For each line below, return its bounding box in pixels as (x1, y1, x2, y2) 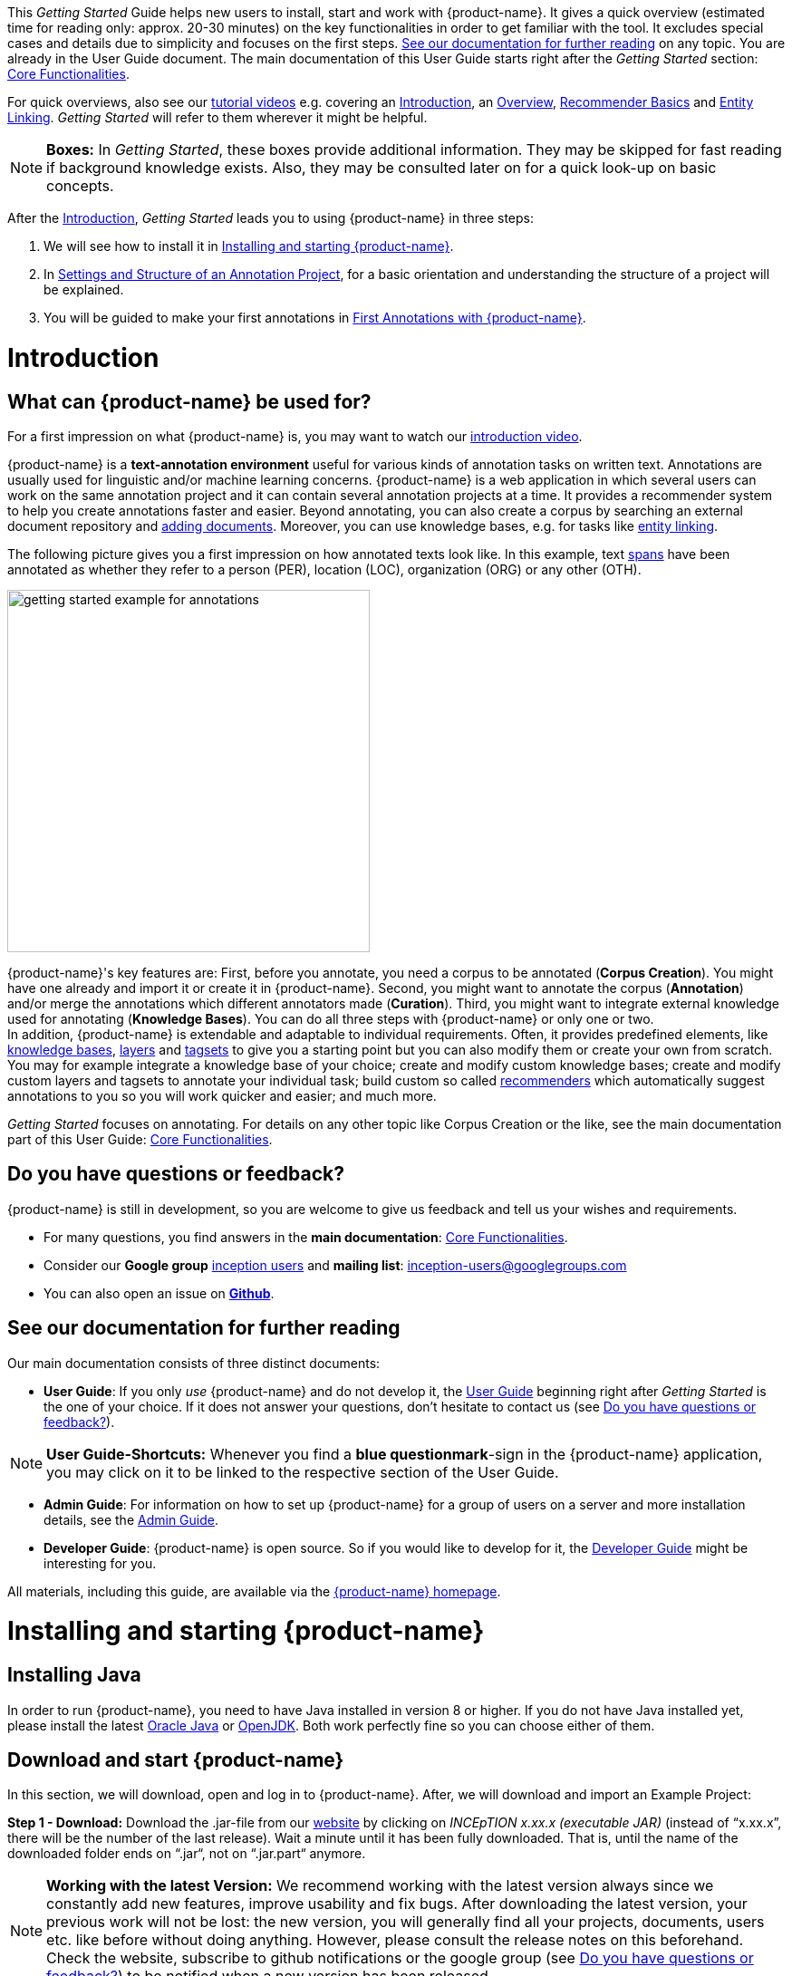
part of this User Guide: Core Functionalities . (7, 1131, 273, 1147)
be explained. (43, 282, 124, 297)
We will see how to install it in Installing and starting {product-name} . (43, 238, 454, 254)
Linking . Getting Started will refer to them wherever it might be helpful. (7, 110, 428, 125)
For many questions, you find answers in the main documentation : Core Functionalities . (43, 1229, 568, 1245)
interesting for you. (43, 1555, 157, 1571)
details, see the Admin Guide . (43, 1511, 218, 1528)
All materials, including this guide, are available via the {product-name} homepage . (7, 1583, 501, 1599)
